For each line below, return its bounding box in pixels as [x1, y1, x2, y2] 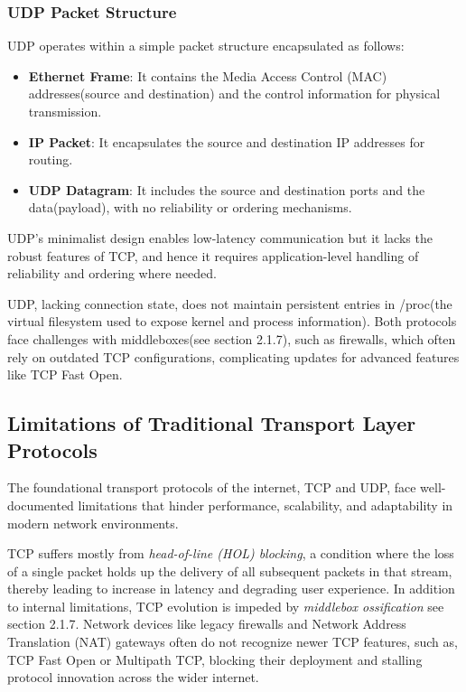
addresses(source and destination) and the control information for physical [28, 84, 441, 103]
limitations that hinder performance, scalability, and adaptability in [78, 495, 453, 514]
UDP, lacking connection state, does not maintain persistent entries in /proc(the [7, 294, 452, 313]
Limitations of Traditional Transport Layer [7, 409, 416, 437]
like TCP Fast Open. [7, 365, 123, 384]
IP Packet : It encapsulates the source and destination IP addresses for [28, 132, 425, 151]
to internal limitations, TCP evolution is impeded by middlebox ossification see [7, 596, 444, 615]
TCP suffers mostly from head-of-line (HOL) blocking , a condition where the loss [7, 544, 454, 563]
